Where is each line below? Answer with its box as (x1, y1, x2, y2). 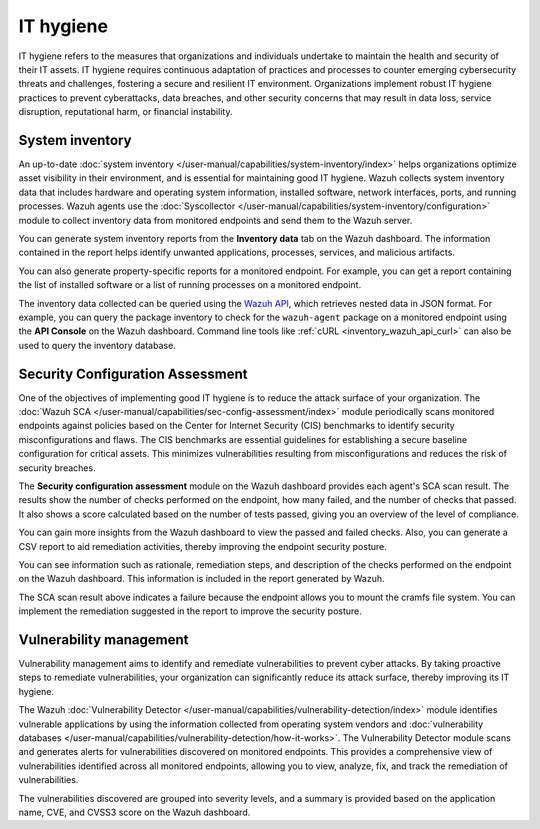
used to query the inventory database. (18, 339, 177, 351)
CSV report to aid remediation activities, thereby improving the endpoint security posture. (18, 540, 387, 552)
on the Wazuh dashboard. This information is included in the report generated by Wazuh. (18, 573, 385, 585)
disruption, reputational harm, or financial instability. (18, 106, 233, 118)
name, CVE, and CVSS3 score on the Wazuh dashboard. (18, 806, 251, 818)
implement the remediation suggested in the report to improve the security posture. (18, 605, 362, 617)
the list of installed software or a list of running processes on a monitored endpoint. (18, 279, 362, 291)
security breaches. (18, 461, 96, 474)
